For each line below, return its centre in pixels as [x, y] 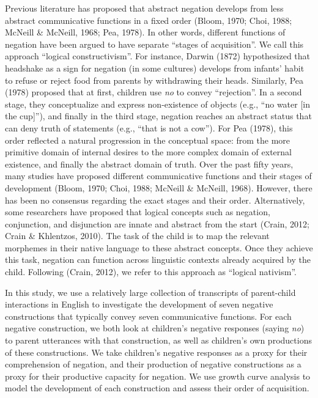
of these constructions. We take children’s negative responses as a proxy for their [156, 352]
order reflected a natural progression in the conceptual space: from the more [148, 140]
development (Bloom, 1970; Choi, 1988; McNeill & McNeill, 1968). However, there [159, 187]
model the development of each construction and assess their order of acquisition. [157, 388]
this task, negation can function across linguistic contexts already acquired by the [158, 260]
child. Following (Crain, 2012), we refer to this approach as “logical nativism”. [151, 272]
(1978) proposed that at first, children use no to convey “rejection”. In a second [153, 92]
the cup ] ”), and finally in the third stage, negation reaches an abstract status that [158, 116]
